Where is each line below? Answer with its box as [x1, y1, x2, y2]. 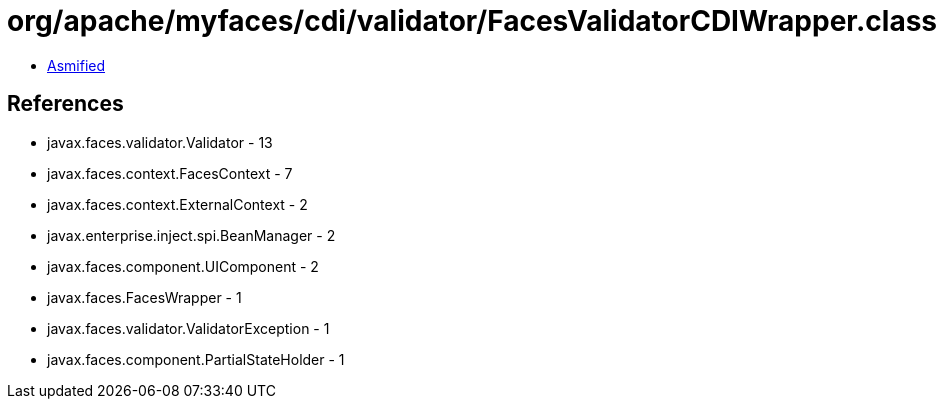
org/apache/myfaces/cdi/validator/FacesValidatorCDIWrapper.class [7, 4, 938, 38]
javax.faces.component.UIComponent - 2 [47, 257, 319, 275]
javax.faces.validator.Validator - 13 [47, 133, 273, 151]
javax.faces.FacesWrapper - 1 [47, 288, 242, 306]
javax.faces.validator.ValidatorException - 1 [47, 319, 330, 337]
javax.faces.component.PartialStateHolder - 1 [47, 350, 345, 368]
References [7, 91, 124, 117]
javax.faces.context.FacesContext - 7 [47, 164, 293, 182]
